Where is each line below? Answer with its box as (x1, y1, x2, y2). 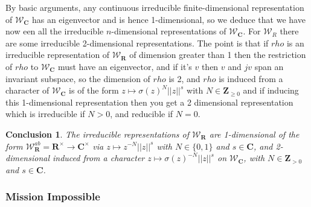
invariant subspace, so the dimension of (5, 72, 150, 84)
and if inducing (243, 84, 299, 97)
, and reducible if (110, 107, 173, 120)
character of (5, 84, 50, 97)
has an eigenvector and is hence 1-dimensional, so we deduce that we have (31, 13, 306, 25)
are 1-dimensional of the (209, 127, 300, 140)
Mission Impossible (5, 189, 100, 204)
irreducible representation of (5, 48, 110, 61)
